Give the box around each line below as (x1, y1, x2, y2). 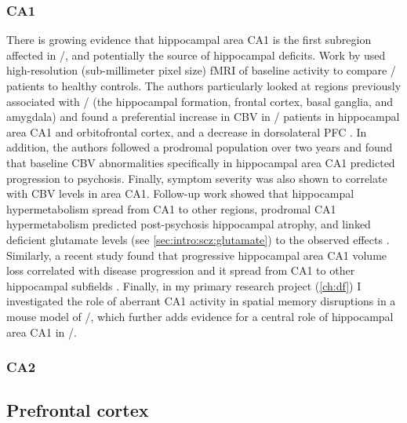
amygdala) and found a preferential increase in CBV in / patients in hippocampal (6, 108, 400, 125)
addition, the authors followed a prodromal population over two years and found (6, 139, 393, 155)
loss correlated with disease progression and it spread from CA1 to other (6, 262, 355, 279)
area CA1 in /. (6, 323, 77, 340)
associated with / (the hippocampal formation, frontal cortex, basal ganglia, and (6, 93, 394, 109)
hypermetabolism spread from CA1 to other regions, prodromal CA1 (6, 200, 336, 217)
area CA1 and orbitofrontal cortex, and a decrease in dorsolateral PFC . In (6, 123, 367, 140)
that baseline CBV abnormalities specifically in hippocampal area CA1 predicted (6, 154, 395, 170)
